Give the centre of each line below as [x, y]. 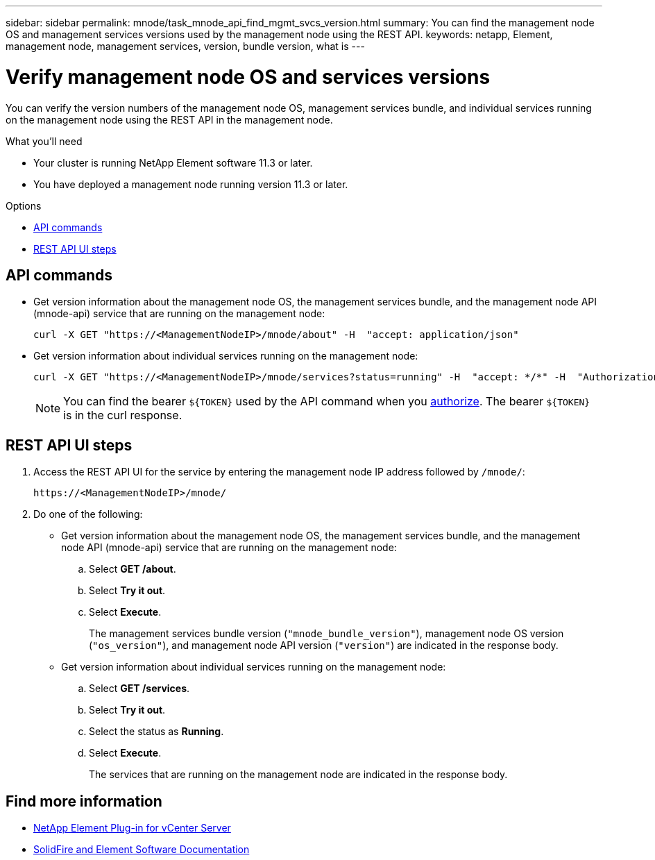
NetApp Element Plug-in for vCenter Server [132, 828]
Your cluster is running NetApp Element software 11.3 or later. [173, 162]
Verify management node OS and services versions [248, 77]
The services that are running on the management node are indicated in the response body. [298, 775]
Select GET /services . [139, 689]
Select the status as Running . [156, 732]
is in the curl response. [123, 415]
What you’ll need [44, 141]
